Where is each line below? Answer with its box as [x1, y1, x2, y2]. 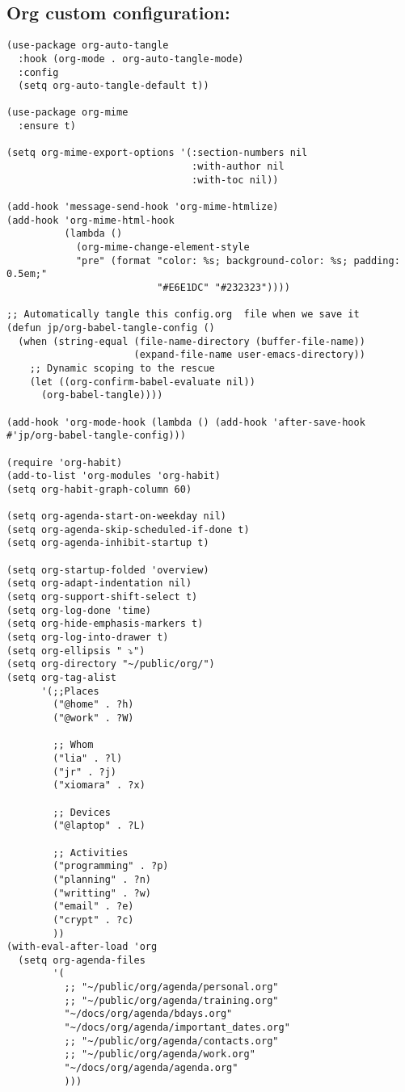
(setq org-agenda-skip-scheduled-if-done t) [6, 523, 250, 535]
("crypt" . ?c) [53, 913, 134, 926]
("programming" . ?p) [53, 860, 169, 872]
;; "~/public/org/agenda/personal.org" [64, 981, 279, 993]
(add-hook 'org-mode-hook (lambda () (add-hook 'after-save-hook [6, 416, 365, 428]
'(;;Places [40, 685, 99, 697]
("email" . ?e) [53, 901, 134, 913]
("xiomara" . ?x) [53, 779, 146, 792]
